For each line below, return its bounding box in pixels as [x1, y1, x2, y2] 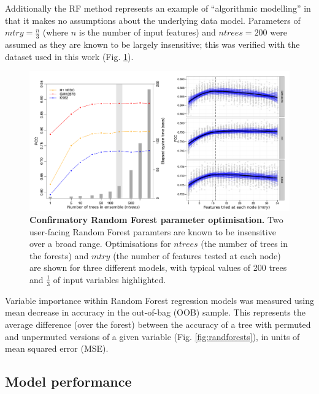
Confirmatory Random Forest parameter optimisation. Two [29, 213, 283, 225]
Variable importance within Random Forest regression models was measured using [5, 294, 314, 306]
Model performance [5, 372, 132, 391]
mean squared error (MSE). [5, 342, 109, 355]
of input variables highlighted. [53, 273, 166, 286]
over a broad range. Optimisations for [29, 237, 171, 250]
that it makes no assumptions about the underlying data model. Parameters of [5, 13, 301, 26]
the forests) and [29, 249, 89, 262]
